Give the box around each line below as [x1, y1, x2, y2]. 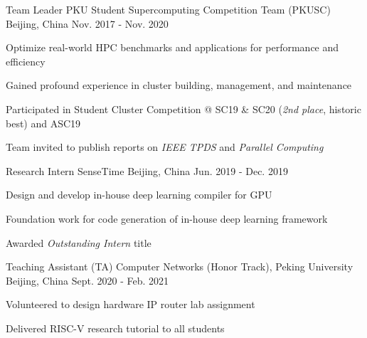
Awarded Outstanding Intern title [6, 235, 151, 250]
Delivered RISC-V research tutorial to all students [6, 320, 225, 335]
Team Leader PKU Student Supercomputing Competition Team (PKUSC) [6, 2, 331, 16]
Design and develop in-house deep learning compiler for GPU [6, 187, 272, 202]
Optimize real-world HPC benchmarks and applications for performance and [6, 40, 339, 55]
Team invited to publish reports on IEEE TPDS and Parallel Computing [6, 139, 324, 154]
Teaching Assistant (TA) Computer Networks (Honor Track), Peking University [6, 259, 353, 274]
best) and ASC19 [6, 115, 81, 130]
